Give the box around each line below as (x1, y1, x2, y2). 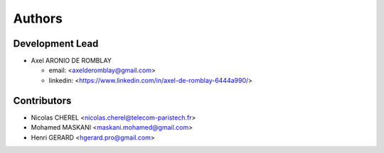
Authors (13, 11, 63, 26)
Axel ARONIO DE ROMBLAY (31, 57, 112, 65)
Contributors (13, 94, 72, 106)
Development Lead (13, 38, 99, 50)
